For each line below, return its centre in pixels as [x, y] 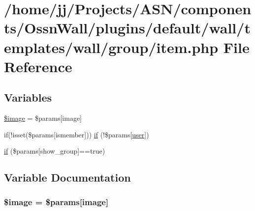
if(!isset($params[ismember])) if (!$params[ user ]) [77, 134]
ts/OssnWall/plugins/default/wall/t [127, 28]
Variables [28, 97]
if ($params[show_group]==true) [55, 151]
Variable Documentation [67, 177]
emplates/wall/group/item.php [111, 47]
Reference [38, 66]
